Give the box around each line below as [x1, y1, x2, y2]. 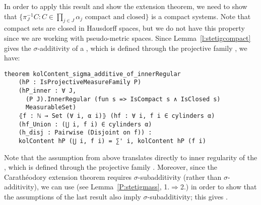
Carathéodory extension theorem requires [4, 171, 132, 182]
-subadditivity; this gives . [147, 191, 228, 202]
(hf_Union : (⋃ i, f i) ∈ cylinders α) [18, 120, 152, 128]
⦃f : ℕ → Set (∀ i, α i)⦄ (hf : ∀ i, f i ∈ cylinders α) [18, 112, 215, 120]
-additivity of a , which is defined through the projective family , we [37, 42, 247, 53]
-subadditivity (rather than [138, 171, 222, 182]
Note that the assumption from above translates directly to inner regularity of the [4, 152, 257, 162]
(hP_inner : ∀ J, [18, 87, 77, 95]
